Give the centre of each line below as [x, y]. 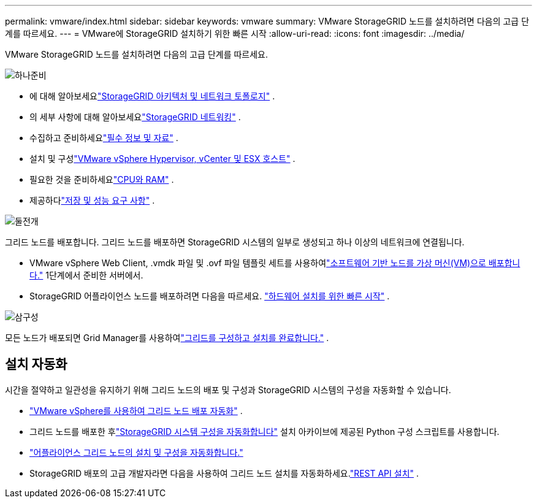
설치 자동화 [36, 364]
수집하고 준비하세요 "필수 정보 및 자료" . [104, 138]
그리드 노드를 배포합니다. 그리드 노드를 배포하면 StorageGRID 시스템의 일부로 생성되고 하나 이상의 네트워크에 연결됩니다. [235, 242]
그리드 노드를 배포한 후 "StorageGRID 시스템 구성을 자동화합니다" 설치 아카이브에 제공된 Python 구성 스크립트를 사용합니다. [265, 431]
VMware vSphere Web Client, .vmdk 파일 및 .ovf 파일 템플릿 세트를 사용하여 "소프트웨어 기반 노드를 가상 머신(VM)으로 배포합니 [275, 263]
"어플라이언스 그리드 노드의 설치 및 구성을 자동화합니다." [136, 452]
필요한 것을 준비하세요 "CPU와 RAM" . [102, 179]
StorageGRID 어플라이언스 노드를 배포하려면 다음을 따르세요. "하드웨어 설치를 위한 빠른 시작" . [210, 296]
